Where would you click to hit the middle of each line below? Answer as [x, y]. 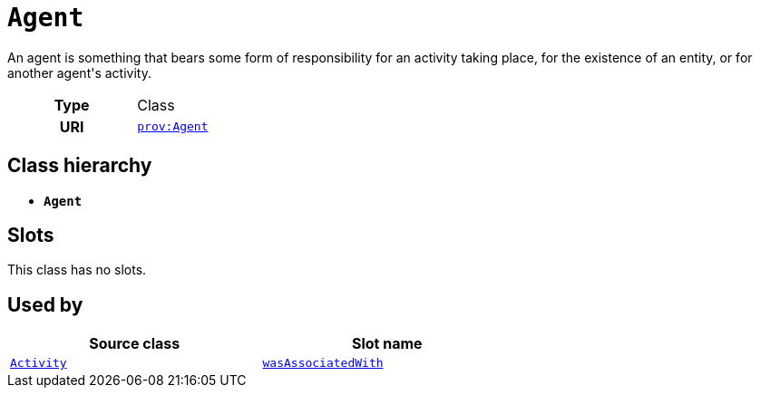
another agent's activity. [79, 72]
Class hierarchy [80, 166]
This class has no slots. [77, 270]
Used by [45, 304]
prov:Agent [173, 127]
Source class [135, 344]
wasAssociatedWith [323, 363]
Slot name [387, 344]
